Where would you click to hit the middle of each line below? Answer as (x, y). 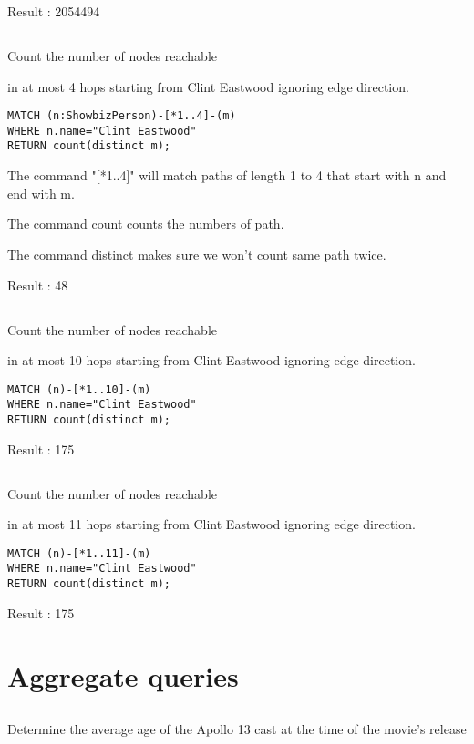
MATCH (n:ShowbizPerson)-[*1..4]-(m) (122, 116)
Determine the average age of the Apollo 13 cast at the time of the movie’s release (237, 729)
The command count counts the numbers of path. (146, 224)
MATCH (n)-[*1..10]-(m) (79, 389)
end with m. (41, 193)
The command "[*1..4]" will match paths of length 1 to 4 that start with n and (227, 175)
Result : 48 (38, 285)
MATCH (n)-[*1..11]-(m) (79, 553)
